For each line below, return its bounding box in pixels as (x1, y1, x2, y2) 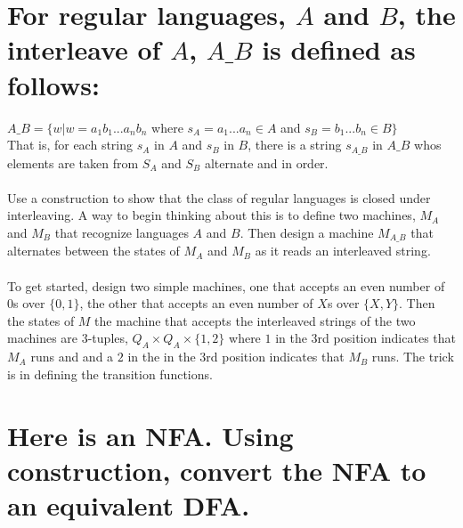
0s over (7, 294, 45, 313)
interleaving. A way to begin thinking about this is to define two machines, (7, 206, 416, 224)
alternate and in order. (204, 153, 329, 172)
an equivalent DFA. (7, 486, 250, 523)
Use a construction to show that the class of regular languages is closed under (7, 188, 431, 207)
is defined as (262, 31, 416, 68)
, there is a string (248, 135, 342, 154)
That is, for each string (7, 135, 134, 154)
